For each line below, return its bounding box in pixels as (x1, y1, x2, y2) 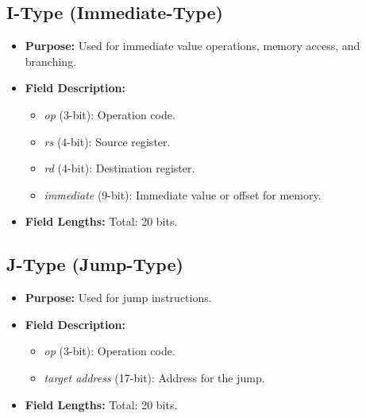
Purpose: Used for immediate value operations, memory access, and (25, 37, 360, 54)
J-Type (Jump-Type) (6, 252, 183, 277)
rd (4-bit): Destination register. (44, 160, 195, 176)
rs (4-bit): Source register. (44, 133, 171, 149)
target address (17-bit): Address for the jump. (44, 369, 265, 385)
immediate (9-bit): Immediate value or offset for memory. (44, 186, 322, 203)
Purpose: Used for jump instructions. (25, 289, 212, 306)
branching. (25, 52, 77, 69)
